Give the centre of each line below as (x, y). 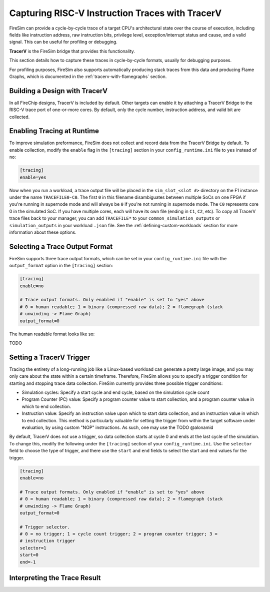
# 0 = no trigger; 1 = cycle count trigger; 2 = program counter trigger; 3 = (118, 534)
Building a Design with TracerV (58, 91)
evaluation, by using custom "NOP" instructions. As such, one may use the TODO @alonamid (117, 427)
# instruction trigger (47, 541)
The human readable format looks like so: (52, 334)
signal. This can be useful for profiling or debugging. (63, 42)
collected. (19, 117)
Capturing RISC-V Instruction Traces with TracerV (115, 13)
